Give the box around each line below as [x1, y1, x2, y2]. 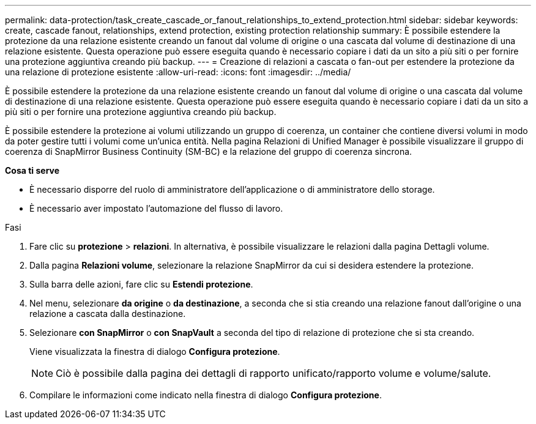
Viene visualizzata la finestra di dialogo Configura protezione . [29, 346, 280, 357]
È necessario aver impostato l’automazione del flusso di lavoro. [29, 203, 283, 214]
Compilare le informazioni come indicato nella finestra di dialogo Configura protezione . [29, 390, 382, 400]
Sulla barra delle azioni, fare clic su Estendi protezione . [29, 279, 253, 289]
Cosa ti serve [5, 165, 60, 176]
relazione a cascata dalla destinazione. [29, 308, 186, 319]
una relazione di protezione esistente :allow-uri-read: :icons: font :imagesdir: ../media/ [5, 67, 351, 77]
